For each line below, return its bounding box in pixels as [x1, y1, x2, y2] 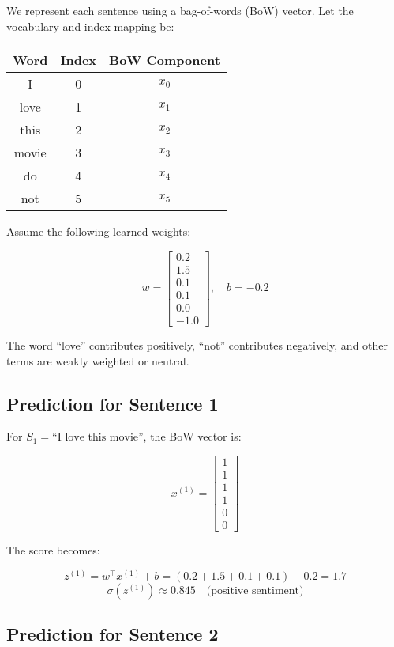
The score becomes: [6, 542, 100, 558]
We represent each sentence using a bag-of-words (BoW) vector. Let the [6, 2, 354, 18]
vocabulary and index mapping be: [6, 17, 174, 34]
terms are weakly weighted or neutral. [6, 352, 189, 369]
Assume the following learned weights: [6, 223, 191, 240]
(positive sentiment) [206, 585, 304, 596]
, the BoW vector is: [143, 428, 242, 445]
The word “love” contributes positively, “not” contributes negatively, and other [6, 336, 388, 353]
